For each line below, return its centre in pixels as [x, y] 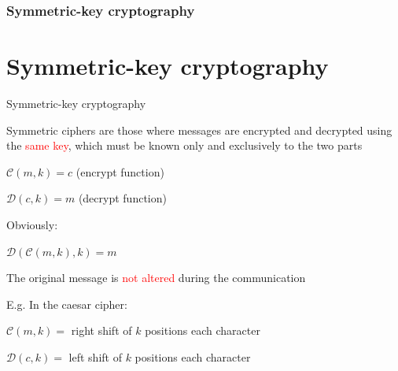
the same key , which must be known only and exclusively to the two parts [184, 145]
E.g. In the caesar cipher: [67, 304]
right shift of [101, 330]
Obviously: [32, 224]
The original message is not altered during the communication [156, 278]
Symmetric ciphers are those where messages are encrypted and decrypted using [199, 130]
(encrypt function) [120, 171]
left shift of [95, 356]
